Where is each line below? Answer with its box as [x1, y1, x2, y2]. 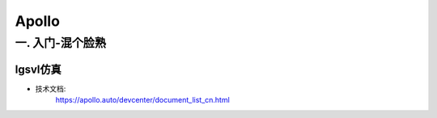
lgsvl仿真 [15, 62, 62, 76]
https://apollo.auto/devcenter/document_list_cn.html [55, 95, 230, 105]
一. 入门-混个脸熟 [15, 36, 107, 50]
